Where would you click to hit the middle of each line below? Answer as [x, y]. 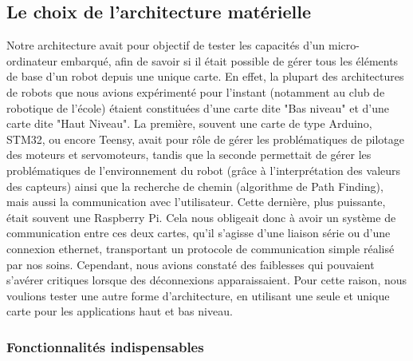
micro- [344, 45]
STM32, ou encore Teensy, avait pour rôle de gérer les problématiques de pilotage [205, 139]
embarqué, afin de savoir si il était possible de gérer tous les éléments [230, 60]
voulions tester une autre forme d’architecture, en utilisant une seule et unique [198, 295]
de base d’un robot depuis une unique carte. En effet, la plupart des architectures [205, 76]
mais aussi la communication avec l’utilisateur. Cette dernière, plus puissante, [196, 202]
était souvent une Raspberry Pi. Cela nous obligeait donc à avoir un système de [201, 217]
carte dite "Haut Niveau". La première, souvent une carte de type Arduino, [189, 123]
